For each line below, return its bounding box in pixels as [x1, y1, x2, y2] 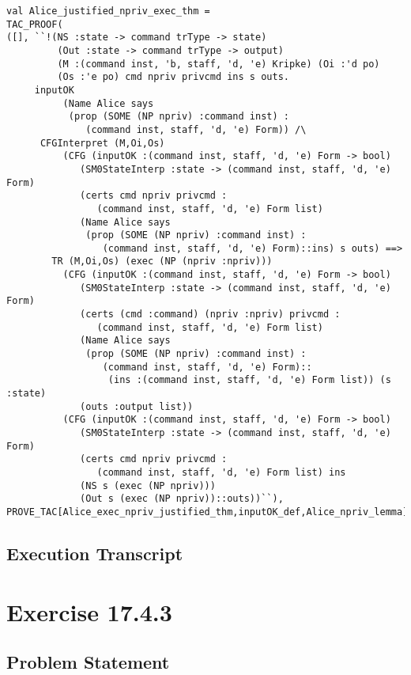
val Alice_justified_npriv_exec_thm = [6, 6, 210, 17]
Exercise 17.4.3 [6, 595, 172, 628]
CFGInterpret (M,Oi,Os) [40, 137, 165, 149]
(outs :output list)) [80, 400, 194, 412]
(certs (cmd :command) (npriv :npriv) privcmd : [80, 309, 341, 320]
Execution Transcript [6, 540, 183, 565]
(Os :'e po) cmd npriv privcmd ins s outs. [57, 71, 289, 83]
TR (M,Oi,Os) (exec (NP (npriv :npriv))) [51, 256, 273, 267]
